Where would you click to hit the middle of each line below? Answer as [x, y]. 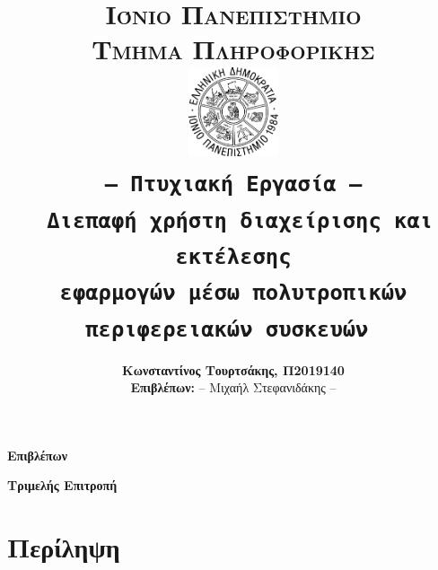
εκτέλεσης [233, 256]
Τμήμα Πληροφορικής [233, 49]
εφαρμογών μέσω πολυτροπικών [233, 293]
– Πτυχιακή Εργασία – [233, 184]
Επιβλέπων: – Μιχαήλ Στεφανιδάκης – [233, 387]
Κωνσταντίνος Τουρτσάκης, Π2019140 [233, 369]
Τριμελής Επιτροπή [62, 485]
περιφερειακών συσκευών [227, 329]
